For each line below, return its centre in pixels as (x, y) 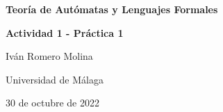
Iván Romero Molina (49, 56)
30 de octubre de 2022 (52, 103)
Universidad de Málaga (55, 79)
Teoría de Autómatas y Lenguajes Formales (112, 9)
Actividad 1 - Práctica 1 (65, 32)
